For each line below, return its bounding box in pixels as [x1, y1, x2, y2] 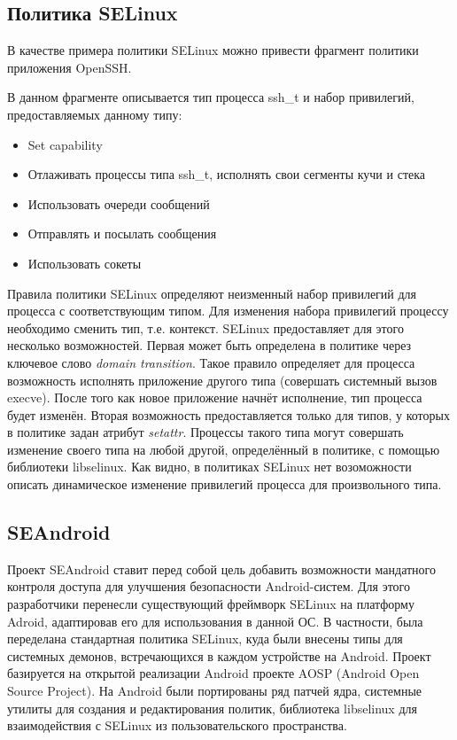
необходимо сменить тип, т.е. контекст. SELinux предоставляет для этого [7, 318, 404, 337]
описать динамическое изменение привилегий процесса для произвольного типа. [7, 475, 442, 494]
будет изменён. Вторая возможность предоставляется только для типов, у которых [7, 405, 450, 424]
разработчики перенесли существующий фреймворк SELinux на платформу [7, 595, 414, 613]
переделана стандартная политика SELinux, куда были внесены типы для [7, 629, 403, 648]
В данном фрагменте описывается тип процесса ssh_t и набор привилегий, [7, 88, 414, 106]
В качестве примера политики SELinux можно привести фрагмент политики [7, 41, 419, 59]
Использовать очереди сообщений [27, 194, 210, 213]
